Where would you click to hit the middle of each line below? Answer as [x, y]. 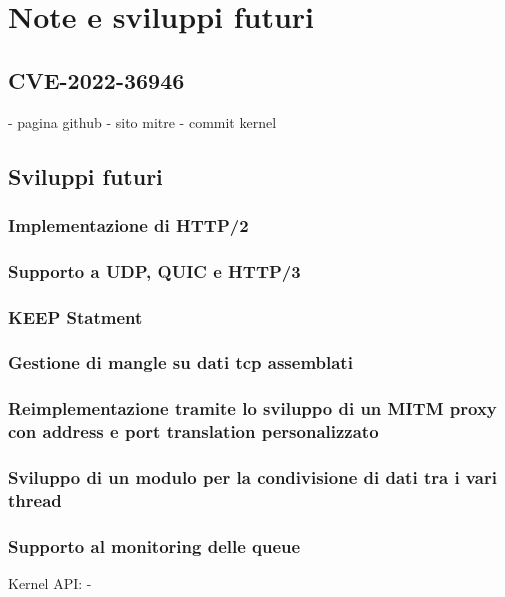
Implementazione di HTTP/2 [128, 224]
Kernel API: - [50, 583]
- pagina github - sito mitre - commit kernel [142, 121]
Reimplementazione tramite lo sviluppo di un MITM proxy [252, 408]
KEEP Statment [75, 316]
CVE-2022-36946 [96, 79]
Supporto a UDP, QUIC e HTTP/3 [154, 270]
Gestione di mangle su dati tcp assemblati [180, 362]
